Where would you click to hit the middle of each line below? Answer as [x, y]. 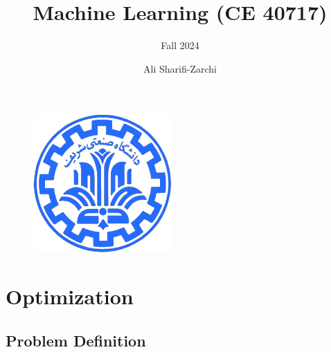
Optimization [70, 296]
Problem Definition [76, 340]
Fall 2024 [180, 45]
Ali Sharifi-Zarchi [180, 68]
